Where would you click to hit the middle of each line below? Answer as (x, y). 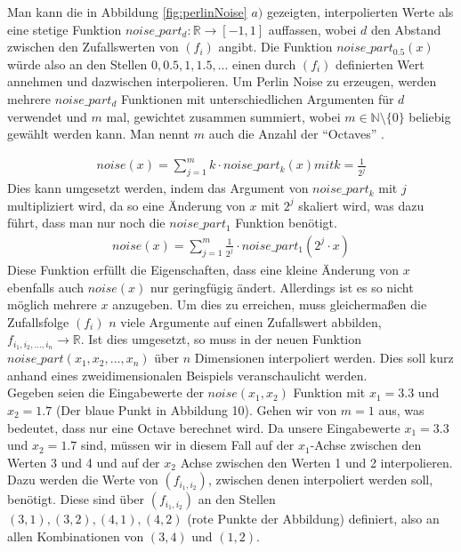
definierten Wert (380, 64)
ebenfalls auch (46, 287)
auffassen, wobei (312, 29)
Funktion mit (329, 392)
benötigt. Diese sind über (76, 499)
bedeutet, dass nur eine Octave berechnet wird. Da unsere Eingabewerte (204, 427)
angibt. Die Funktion (275, 47)
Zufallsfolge (38, 321)
